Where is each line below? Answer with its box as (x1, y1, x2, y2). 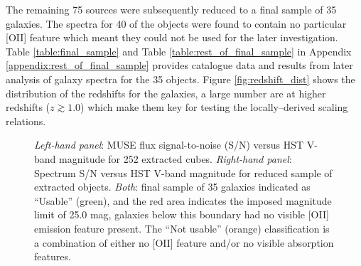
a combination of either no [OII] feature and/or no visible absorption (34, 235, 334, 250)
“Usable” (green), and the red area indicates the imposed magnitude (34, 193, 332, 208)
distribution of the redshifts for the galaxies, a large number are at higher (6, 85, 326, 100)
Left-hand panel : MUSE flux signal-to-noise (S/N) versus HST (34, 137, 304, 152)
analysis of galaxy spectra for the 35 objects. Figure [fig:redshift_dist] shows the (6, 71, 355, 86)
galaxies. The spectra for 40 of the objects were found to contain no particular (6, 16, 347, 31)
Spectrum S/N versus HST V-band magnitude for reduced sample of (34, 165, 333, 180)
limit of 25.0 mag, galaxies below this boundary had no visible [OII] (34, 207, 329, 222)
